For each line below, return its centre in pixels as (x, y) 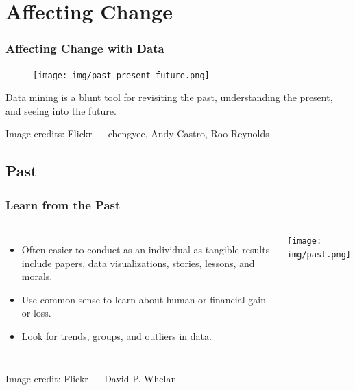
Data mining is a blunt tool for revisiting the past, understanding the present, (169, 97)
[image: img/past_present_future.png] (121, 75)
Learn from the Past (63, 204)
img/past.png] (319, 254)
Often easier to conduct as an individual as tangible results (146, 250)
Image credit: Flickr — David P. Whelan (91, 378)
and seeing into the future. (61, 110)
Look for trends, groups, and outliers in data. (117, 336)
